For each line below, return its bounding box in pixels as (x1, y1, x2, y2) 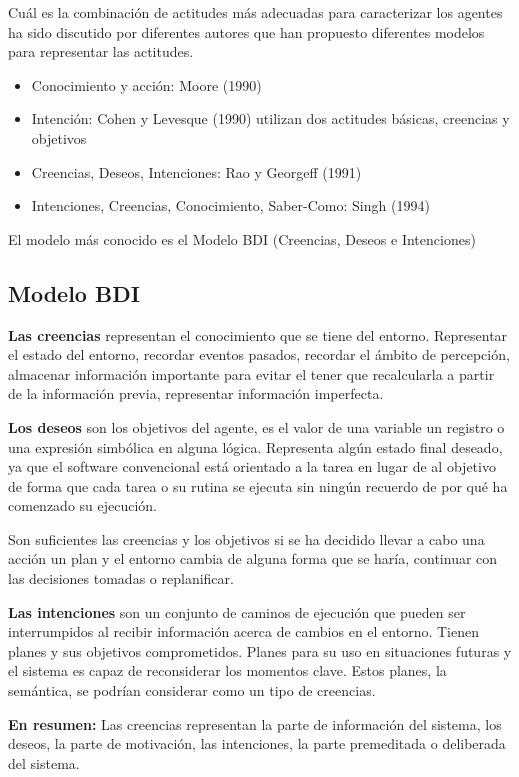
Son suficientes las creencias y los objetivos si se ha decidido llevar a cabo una (8, 528, 485, 549)
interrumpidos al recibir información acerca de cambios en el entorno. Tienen (8, 621, 479, 642)
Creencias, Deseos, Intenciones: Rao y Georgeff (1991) (31, 161, 362, 182)
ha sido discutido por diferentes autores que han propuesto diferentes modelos (8, 21, 485, 42)
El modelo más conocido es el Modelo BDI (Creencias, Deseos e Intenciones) (8, 228, 476, 249)
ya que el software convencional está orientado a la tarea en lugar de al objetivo (8, 456, 496, 477)
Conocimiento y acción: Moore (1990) (31, 74, 262, 95)
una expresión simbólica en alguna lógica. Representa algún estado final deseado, (8, 436, 503, 457)
